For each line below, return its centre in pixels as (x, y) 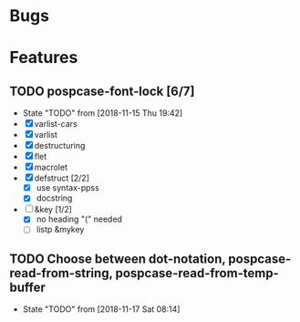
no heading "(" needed (79, 219)
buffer (27, 287)
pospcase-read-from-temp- (197, 273)
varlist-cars (56, 124)
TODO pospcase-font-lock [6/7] (102, 91)
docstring (54, 198)
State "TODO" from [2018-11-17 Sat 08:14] (101, 309)
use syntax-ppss (68, 188)
